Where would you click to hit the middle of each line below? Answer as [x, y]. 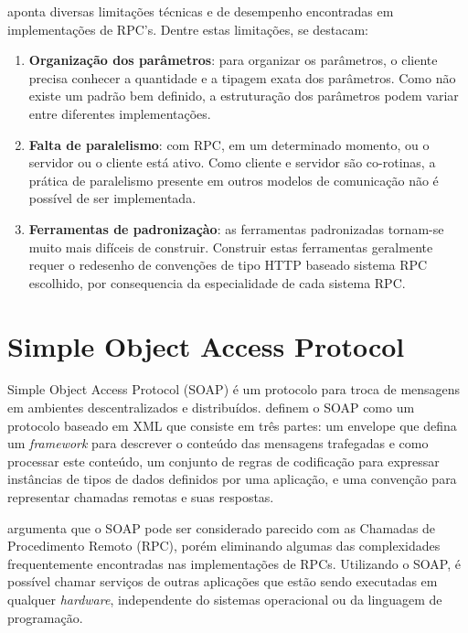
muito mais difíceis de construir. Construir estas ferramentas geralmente [231, 247]
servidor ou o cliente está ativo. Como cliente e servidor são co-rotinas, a [232, 162]
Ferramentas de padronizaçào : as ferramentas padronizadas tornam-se [236, 228]
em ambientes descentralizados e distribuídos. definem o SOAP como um [211, 408]
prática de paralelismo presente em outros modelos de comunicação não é [234, 180]
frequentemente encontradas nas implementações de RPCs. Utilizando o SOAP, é [234, 563]
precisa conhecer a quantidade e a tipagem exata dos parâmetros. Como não [242, 77]
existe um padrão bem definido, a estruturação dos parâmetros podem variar [244, 96]
